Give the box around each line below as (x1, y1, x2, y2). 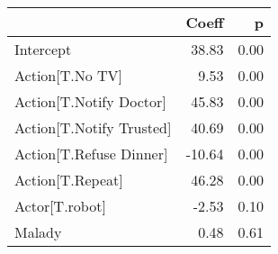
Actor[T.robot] (14, 195, 106, 216)
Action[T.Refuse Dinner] (14, 143, 168, 164)
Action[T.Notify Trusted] (14, 117, 172, 138)
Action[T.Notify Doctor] (14, 91, 166, 112)
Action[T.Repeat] (14, 169, 123, 190)
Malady (14, 222, 62, 242)
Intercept (14, 39, 72, 59)
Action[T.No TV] (14, 65, 123, 86)
